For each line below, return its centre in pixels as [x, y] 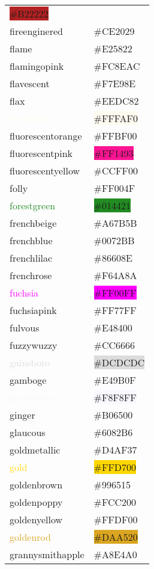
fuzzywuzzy [34, 345]
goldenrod [30, 537]
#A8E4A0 [115, 554]
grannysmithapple [47, 554]
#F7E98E [115, 83]
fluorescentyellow [45, 171]
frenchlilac [31, 258]
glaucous [28, 432]
